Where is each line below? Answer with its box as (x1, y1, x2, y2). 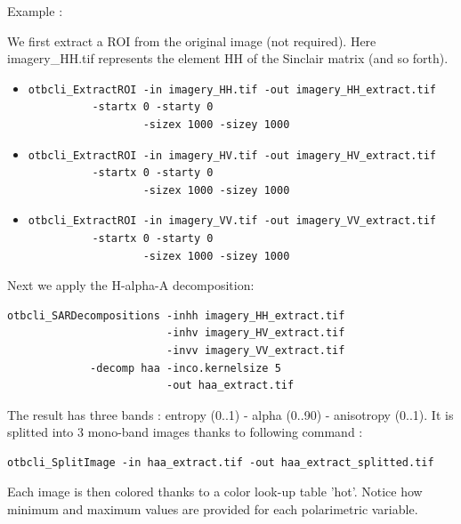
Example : (7, 2, 63, 20)
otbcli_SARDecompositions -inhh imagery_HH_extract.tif (7, 309, 345, 322)
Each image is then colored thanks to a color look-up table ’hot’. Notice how (7, 482, 423, 501)
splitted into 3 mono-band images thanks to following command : (7, 423, 363, 441)
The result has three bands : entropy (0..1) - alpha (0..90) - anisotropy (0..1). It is (7, 405, 454, 423)
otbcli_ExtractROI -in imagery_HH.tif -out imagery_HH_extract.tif (28, 83, 436, 96)
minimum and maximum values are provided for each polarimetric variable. (7, 500, 418, 519)
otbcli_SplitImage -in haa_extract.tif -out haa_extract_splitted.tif (7, 455, 434, 469)
